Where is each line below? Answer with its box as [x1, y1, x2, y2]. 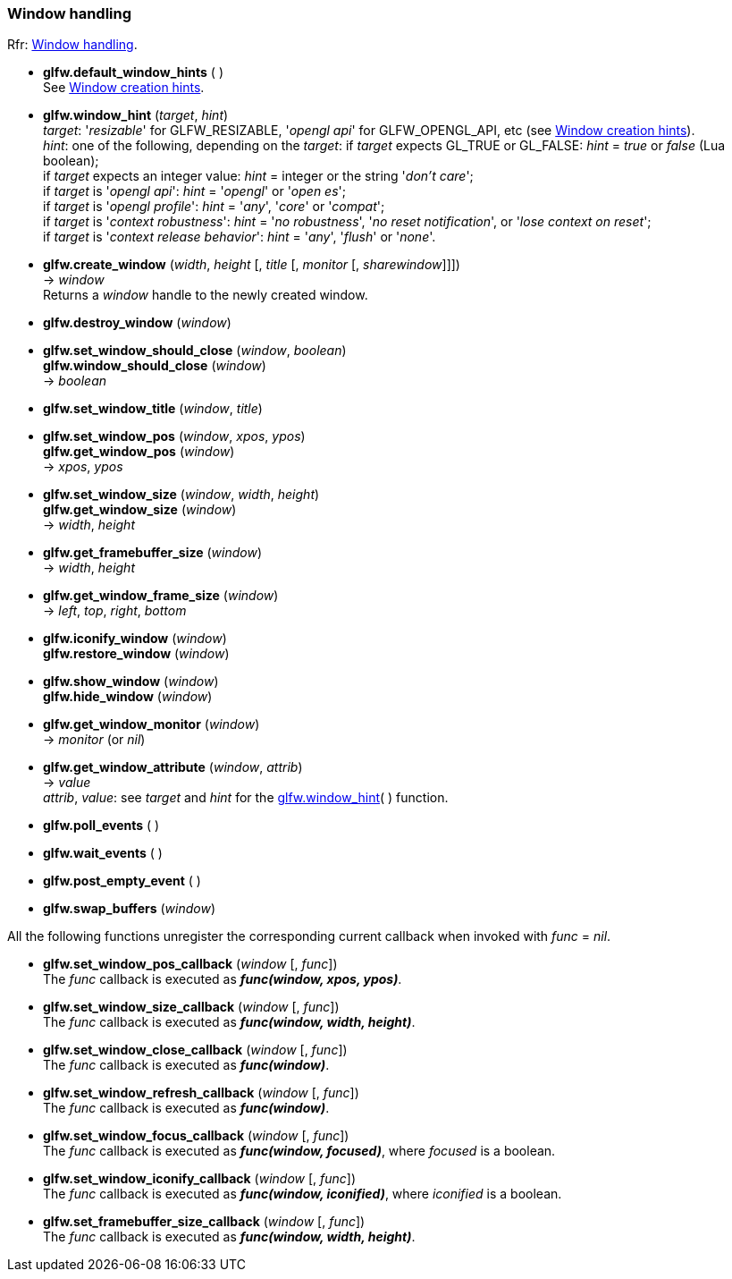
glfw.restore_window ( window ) [43, 646, 230, 662]
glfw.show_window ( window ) [43, 673, 219, 690]
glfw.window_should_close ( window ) [43, 358, 266, 374]
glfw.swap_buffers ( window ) [43, 901, 216, 917]
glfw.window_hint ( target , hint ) [43, 107, 229, 123]
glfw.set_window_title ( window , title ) [43, 401, 263, 417]
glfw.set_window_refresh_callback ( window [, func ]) [43, 1085, 359, 1101]
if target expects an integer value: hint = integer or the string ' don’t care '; [43, 168, 474, 184]
